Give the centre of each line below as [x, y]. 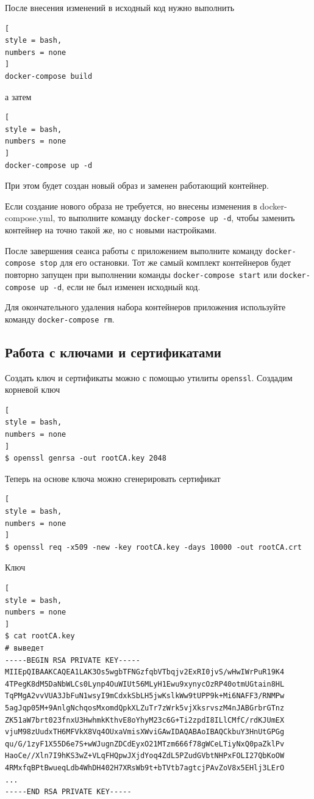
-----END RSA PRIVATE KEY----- [68, 792]
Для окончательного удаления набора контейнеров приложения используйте [145, 307]
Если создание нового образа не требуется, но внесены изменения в [131, 206]
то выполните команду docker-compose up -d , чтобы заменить [177, 218]
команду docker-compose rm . [60, 319]
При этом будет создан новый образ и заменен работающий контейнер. [137, 185]
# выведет [25, 648]
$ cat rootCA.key [40, 636]
